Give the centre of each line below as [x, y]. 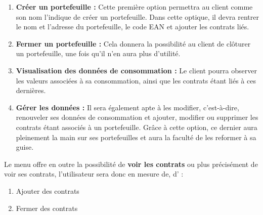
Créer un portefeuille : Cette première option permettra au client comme [134, 7]
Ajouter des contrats [48, 190]
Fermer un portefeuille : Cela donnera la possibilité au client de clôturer [133, 43]
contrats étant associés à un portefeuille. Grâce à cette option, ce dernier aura [137, 127]
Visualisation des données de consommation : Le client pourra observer [136, 70]
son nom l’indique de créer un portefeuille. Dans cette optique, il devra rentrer [137, 16]
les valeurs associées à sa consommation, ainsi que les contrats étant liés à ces [136, 80]
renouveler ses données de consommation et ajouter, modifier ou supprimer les [137, 117]
